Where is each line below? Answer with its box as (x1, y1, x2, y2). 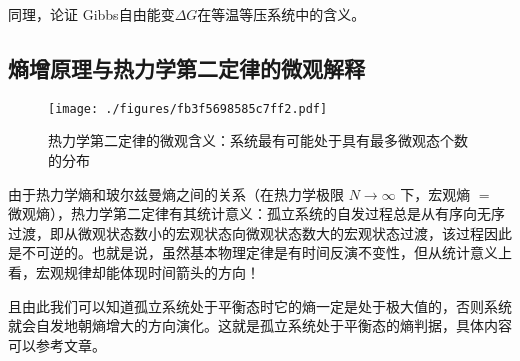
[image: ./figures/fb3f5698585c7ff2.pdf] (48, 101, 328, 116)
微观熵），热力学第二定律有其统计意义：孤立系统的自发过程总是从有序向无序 (8, 203, 505, 224)
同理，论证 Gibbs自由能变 (8, 4, 175, 24)
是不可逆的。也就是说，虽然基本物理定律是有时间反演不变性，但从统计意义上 (8, 242, 512, 263)
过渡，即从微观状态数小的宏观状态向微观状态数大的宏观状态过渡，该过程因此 (8, 222, 512, 243)
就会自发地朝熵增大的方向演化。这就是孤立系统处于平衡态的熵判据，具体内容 (8, 315, 512, 336)
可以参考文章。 (8, 334, 106, 355)
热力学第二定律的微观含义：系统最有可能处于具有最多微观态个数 (48, 130, 468, 151)
